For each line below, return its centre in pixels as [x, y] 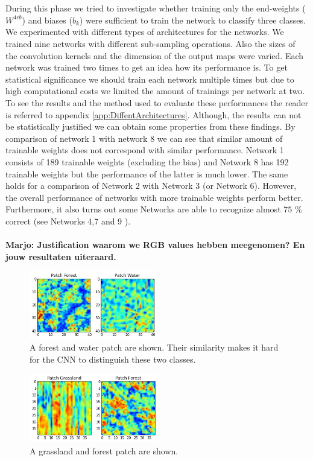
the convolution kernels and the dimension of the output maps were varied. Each [155, 55]
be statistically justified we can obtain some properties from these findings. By [150, 126]
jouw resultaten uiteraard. [61, 256]
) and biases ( [47, 20]
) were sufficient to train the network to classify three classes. [192, 20]
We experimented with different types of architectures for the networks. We [145, 32]
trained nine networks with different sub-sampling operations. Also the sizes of [150, 43]
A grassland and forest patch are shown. [104, 450]
